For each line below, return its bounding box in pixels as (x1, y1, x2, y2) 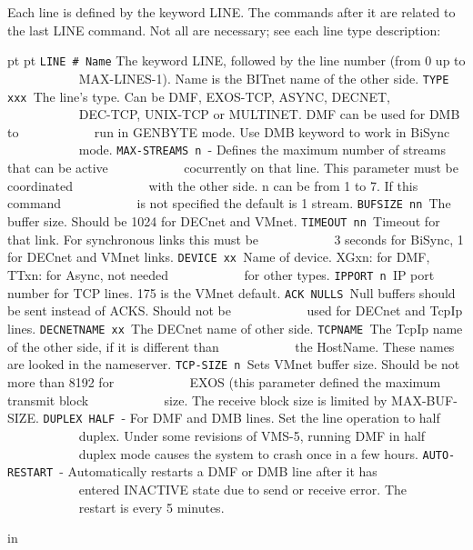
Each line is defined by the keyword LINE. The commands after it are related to (7, 3, 456, 21)
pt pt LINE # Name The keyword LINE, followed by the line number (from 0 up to (7, 51, 466, 70)
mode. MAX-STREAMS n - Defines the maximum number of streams (78, 140, 447, 159)
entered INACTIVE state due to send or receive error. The (78, 479, 407, 498)
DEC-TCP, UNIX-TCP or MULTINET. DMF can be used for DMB (78, 105, 460, 124)
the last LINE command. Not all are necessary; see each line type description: (7, 20, 441, 39)
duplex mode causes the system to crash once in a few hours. (78, 444, 418, 463)
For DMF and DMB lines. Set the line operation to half (129, 408, 440, 427)
